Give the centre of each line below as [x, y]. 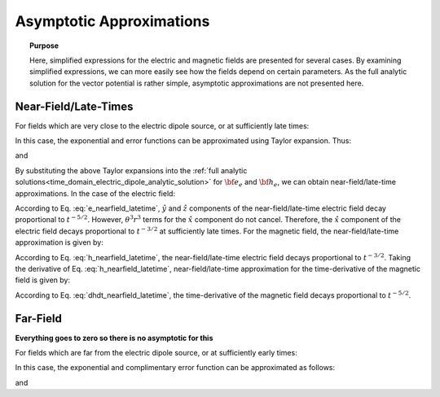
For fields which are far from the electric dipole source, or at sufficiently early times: [156, 353]
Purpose [44, 46]
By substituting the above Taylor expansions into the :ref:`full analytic [131, 170]
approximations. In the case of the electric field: [95, 193]
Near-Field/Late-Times [74, 106]
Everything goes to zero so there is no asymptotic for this [114, 338]
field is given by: [43, 280]
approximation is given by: [59, 242]
